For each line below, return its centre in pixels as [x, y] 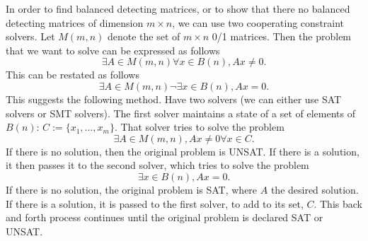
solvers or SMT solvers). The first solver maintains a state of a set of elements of [180, 113]
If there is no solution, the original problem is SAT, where [132, 189]
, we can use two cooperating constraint [258, 22]
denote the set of [144, 36]
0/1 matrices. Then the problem [282, 36]
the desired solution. [315, 189]
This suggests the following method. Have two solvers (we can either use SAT [174, 99]
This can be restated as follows [73, 75]
